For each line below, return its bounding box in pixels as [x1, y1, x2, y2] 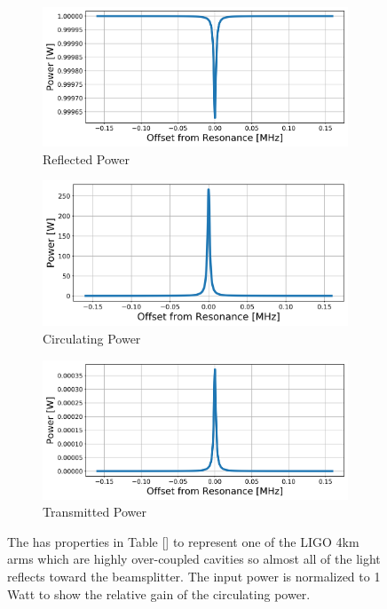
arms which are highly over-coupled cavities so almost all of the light [7, 550, 381, 568]
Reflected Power [43, 149, 130, 168]
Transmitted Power [43, 502, 147, 521]
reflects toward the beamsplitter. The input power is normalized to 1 [7, 567, 381, 586]
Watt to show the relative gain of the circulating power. [7, 584, 311, 603]
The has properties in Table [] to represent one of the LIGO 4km [7, 532, 359, 550]
